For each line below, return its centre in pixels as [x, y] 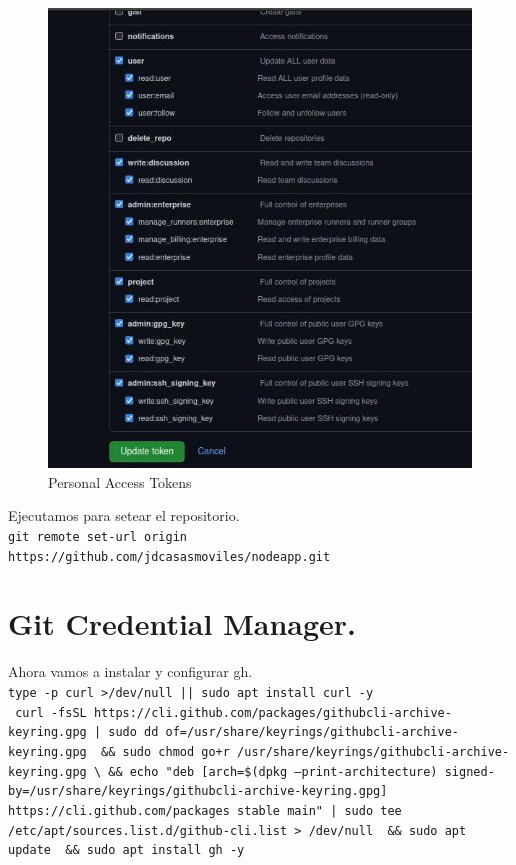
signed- [469, 771]
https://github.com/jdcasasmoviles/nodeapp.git [169, 556]
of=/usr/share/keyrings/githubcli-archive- [312, 732]
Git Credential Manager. [182, 623]
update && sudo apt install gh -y [126, 850]
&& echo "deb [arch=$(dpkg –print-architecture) [273, 771]
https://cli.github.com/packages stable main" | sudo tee [205, 810]
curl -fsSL [51, 712]
